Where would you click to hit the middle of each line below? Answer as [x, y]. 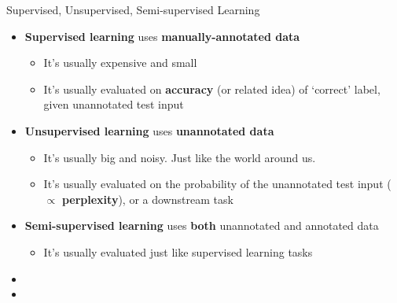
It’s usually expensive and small [120, 63]
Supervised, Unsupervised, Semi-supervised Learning [133, 9]
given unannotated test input [114, 104]
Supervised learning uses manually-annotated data [162, 36]
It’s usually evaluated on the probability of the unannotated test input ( [217, 184]
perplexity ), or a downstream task [147, 199]
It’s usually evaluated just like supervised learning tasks [178, 251]
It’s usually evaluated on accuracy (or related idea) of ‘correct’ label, [212, 89]
